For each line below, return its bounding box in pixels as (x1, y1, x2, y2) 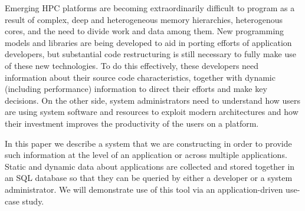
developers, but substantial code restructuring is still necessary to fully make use (5, 48, 296, 60)
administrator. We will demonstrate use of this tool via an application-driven (5, 183, 283, 195)
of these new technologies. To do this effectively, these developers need (5, 59, 259, 71)
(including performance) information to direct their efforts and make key (5, 83, 267, 95)
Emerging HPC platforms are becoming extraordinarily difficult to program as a (5, 2, 295, 14)
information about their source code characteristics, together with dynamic (5, 71, 276, 83)
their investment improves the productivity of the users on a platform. (5, 117, 259, 129)
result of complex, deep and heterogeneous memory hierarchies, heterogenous (5, 13, 283, 25)
